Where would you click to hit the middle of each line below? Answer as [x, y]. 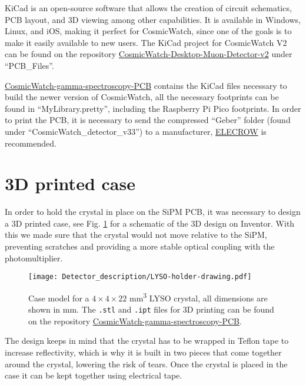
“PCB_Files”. [29, 65]
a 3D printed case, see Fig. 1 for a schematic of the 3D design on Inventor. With [150, 223]
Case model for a [59, 298]
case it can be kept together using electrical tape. [94, 375]
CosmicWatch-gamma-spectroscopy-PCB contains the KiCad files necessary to [146, 85]
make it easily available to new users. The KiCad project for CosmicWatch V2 [146, 42]
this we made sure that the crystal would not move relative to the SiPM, [136, 235]
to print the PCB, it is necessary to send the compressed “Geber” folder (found [148, 120]
